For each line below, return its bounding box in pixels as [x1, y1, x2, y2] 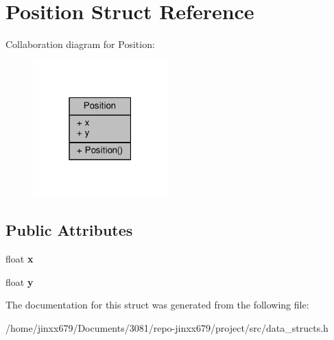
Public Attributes [5, 219, 133, 241]
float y [5, 274, 34, 289]
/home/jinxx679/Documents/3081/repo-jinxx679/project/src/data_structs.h [5, 320, 329, 335]
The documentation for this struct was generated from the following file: [5, 297, 309, 312]
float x [5, 252, 34, 266]
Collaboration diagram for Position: [5, 37, 155, 51]
